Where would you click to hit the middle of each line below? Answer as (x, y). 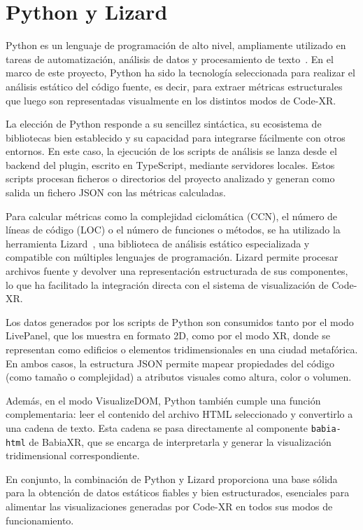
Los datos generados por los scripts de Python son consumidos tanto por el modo (180, 321)
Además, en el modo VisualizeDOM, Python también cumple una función (163, 400)
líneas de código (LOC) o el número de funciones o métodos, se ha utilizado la (173, 230)
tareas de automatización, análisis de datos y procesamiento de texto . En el (170, 59)
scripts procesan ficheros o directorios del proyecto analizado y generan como (170, 178)
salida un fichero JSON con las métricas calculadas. (116, 192)
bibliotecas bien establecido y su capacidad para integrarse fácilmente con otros (176, 137)
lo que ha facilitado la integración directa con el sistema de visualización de (167, 284)
